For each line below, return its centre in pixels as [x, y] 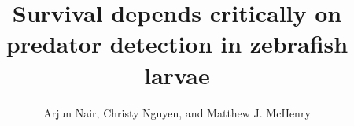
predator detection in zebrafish [177, 44]
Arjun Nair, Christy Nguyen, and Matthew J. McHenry [177, 112]
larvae [177, 74]
